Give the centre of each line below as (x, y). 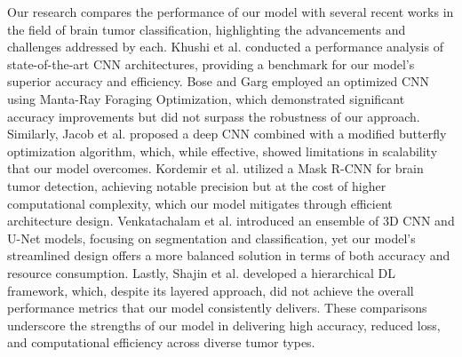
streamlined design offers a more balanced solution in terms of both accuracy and (229, 255)
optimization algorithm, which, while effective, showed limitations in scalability (223, 151)
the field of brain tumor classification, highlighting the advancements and (207, 29)
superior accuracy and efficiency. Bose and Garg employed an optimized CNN (219, 81)
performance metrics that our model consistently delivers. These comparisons (217, 308)
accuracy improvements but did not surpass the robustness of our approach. (214, 116)
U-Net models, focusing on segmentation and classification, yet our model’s (211, 238)
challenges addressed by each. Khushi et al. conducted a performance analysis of (225, 47)
